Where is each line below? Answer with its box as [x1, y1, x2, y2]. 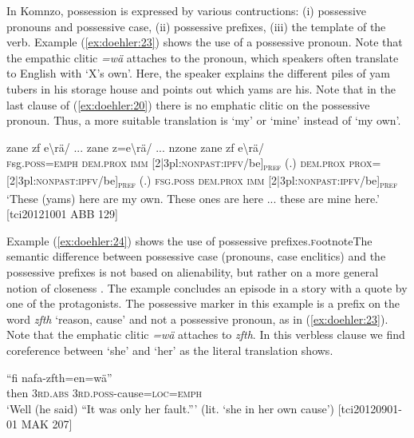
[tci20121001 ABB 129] [6, 205, 118, 222]
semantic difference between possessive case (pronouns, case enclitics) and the [6, 248, 386, 265]
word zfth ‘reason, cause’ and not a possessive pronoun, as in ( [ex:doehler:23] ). [6, 310, 388, 327]
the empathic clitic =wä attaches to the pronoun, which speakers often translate [6, 49, 399, 66]
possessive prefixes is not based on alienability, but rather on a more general [6, 263, 379, 280]
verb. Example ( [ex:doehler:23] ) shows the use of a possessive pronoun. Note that [6, 34, 403, 50]
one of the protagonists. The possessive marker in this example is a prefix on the [6, 295, 400, 312]
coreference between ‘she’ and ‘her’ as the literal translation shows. [6, 341, 333, 358]
